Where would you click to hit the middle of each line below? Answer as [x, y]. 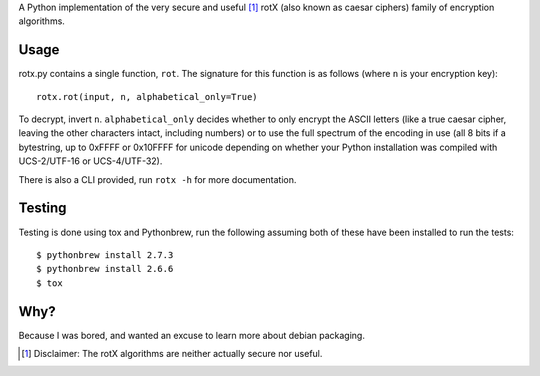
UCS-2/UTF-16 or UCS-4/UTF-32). [90, 161]
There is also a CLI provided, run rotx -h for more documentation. [157, 179]
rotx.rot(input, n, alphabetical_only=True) [147, 96]
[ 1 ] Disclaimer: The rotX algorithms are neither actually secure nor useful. [172, 354]
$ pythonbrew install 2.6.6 [105, 269]
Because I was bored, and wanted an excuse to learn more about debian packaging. [191, 335]
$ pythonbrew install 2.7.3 [105, 254]
